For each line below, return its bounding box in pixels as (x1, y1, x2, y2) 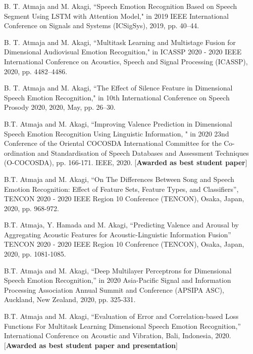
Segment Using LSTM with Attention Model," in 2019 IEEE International (4, 10, 229, 21)
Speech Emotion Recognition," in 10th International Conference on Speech (4, 92, 230, 102)
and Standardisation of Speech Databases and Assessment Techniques (37, 147, 249, 158)
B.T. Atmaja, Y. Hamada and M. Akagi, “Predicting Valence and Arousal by (4, 220, 239, 230)
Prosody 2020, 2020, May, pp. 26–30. (4, 102, 116, 112)
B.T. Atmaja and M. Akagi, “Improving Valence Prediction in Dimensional (4, 118, 232, 129)
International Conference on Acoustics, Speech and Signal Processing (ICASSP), (4, 56, 248, 66)
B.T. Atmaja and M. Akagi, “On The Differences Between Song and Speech (4, 174, 234, 184)
